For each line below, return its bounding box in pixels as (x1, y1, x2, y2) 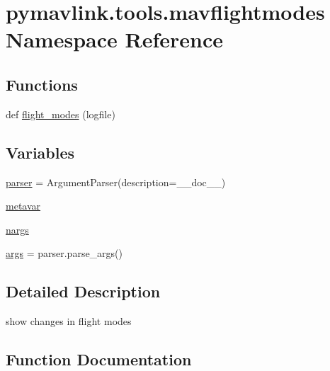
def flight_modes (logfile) (6, 106, 115, 121)
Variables (6, 141, 75, 163)
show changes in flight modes (6, 314, 132, 329)
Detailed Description (6, 280, 161, 302)
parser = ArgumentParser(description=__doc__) (6, 174, 226, 189)
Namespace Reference (6, 25, 223, 54)
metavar (6, 198, 41, 213)
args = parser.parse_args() (6, 246, 123, 261)
